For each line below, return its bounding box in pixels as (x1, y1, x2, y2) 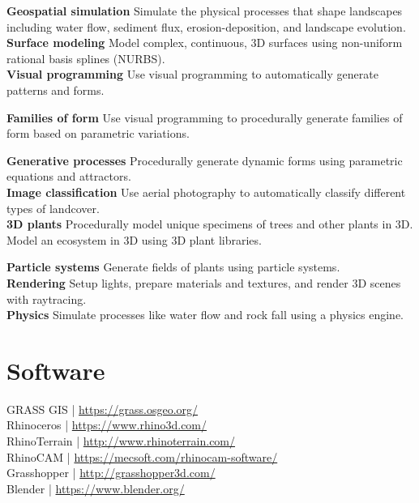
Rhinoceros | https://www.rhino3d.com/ (6, 416, 207, 433)
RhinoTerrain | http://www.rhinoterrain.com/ (6, 433, 236, 449)
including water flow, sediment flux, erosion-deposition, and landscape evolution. (6, 18, 406, 35)
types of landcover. (6, 199, 100, 216)
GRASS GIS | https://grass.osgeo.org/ (6, 400, 199, 417)
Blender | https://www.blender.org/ (6, 480, 185, 497)
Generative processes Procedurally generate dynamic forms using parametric (6, 151, 403, 168)
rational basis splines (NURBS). (6, 49, 165, 66)
